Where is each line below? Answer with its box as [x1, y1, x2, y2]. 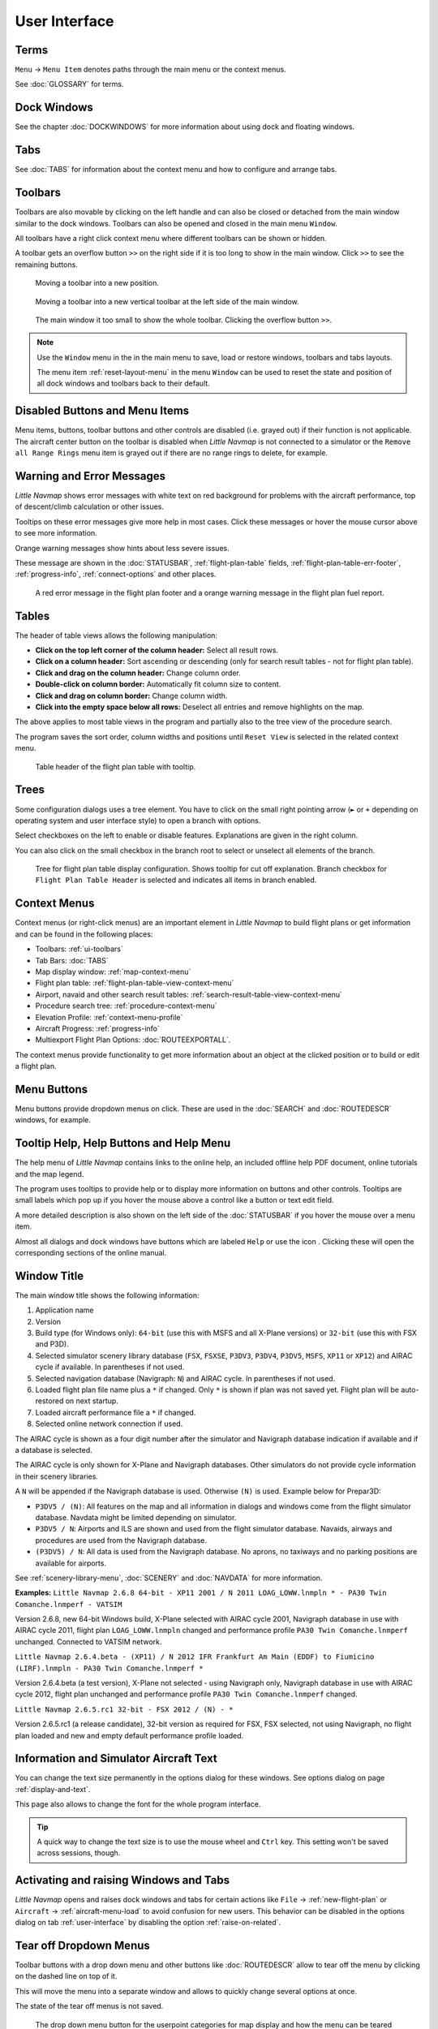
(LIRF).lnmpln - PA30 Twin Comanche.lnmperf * [15, 1664, 204, 1673]
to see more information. [15, 528, 97, 538]
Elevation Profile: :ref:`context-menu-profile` [35, 1012, 183, 1022]
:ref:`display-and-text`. [15, 1784, 91, 1794]
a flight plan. [15, 1062, 57, 1071]
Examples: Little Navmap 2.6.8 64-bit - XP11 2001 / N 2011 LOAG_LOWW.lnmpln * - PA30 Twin [15, 1587, 387, 1598]
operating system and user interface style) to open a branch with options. [15, 816, 261, 825]
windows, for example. [15, 1115, 91, 1125]
